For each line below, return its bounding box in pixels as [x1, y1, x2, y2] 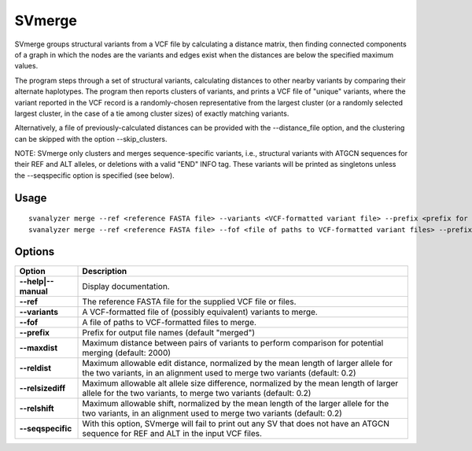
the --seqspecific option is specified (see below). [14, 170, 175, 180]
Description [82, 265, 127, 276]
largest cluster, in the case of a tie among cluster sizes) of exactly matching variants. [14, 109, 289, 118]
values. [14, 61, 39, 71]
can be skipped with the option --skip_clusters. [14, 134, 168, 143]
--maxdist [19, 342, 58, 353]
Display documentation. [82, 280, 170, 291]
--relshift [19, 402, 54, 413]
